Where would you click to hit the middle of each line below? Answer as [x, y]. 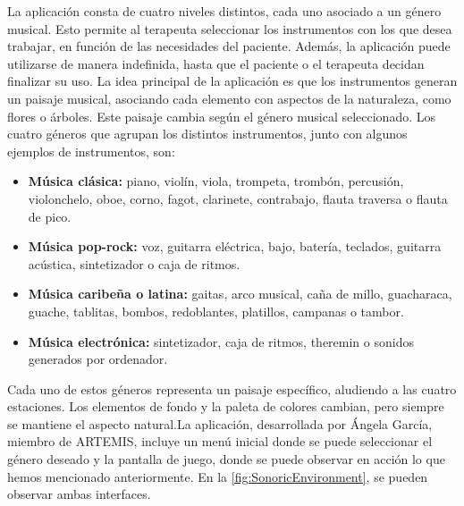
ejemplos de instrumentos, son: [91, 151]
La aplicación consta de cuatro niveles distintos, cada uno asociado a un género [224, 11]
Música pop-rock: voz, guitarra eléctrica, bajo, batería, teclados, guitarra [235, 246]
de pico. [50, 216]
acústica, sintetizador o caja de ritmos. [134, 263]
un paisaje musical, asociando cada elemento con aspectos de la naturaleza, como [229, 98]
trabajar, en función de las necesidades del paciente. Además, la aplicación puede [229, 46]
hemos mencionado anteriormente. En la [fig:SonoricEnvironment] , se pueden [218, 476]
